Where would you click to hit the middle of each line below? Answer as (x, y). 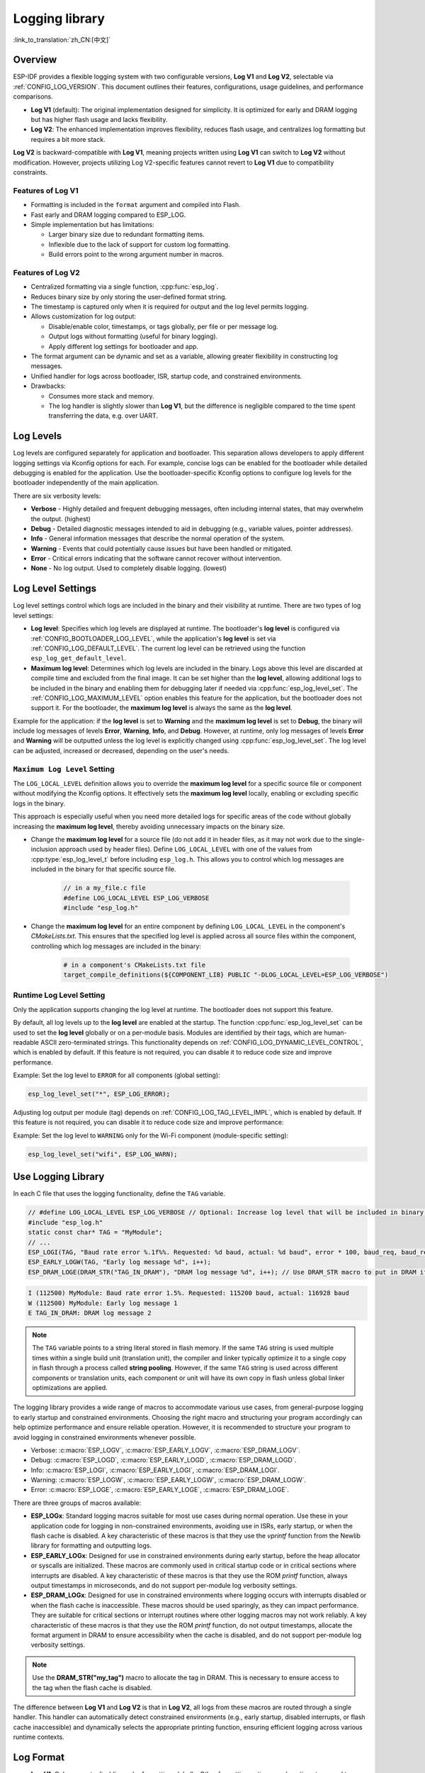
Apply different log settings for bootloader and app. (123, 346)
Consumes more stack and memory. (102, 396)
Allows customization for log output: (84, 316)
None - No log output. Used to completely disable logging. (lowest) (129, 568)
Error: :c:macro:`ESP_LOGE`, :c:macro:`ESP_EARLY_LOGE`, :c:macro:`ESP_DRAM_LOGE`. (160, 1490)
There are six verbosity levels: (57, 496)
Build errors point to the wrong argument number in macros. (136, 255)
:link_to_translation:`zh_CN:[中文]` (62, 40)
